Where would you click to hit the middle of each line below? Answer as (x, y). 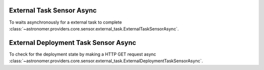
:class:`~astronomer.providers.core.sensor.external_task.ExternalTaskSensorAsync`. (94, 28)
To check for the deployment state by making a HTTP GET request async (83, 54)
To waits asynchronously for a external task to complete (66, 22)
